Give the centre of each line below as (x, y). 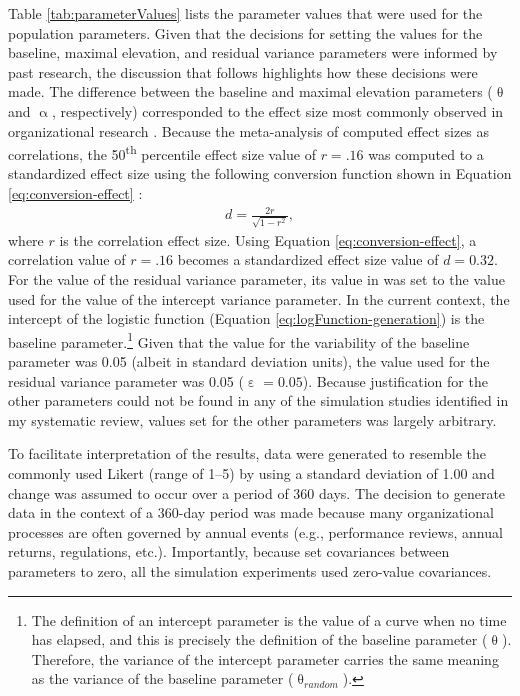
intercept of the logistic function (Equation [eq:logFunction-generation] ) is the (246, 318)
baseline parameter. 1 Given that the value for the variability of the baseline (239, 340)
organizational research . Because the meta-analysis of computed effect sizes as (249, 130)
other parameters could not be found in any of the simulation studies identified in (258, 400)
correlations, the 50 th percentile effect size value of (162, 152)
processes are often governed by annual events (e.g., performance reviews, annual (255, 531)
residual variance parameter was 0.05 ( (126, 380)
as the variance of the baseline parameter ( (162, 678)
